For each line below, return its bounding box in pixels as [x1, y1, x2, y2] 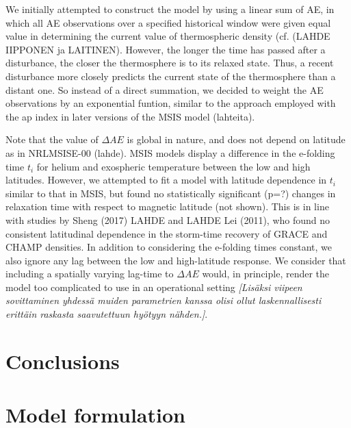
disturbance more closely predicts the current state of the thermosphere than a [5, 68, 336, 83]
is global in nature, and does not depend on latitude [127, 132, 346, 147]
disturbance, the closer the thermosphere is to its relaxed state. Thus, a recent [5, 55, 334, 70]
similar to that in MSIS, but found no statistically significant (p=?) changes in [5, 186, 336, 200]
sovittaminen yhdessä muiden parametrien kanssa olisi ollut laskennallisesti [5, 293, 322, 307]
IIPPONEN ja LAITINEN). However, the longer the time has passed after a [5, 42, 326, 56]
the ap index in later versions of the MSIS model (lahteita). [5, 109, 255, 123]
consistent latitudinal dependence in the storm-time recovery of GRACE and [5, 226, 328, 240]
